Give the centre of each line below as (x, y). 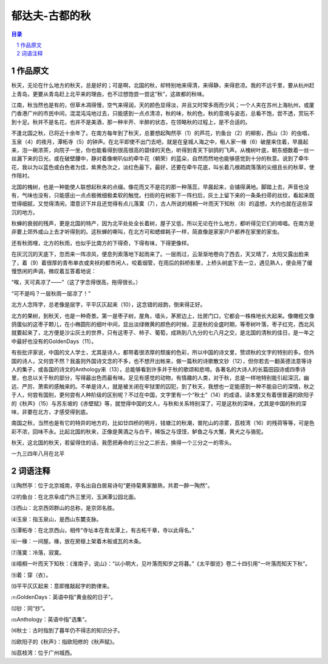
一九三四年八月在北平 (38, 454)
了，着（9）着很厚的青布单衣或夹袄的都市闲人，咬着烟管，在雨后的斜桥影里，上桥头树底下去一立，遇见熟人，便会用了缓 (162, 263)
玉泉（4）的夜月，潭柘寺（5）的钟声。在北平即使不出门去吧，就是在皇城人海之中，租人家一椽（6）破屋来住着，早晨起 (160, 141)
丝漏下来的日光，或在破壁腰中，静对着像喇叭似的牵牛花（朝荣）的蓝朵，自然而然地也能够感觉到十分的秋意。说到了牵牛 (160, 158)
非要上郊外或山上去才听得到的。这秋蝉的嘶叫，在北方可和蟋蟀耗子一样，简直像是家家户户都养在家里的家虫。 (147, 232)
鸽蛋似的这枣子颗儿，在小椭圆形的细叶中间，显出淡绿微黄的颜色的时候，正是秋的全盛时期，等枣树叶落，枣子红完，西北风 (163, 324)
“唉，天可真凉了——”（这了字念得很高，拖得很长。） (76, 282)
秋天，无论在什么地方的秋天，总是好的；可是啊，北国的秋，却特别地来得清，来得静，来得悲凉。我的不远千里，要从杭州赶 (163, 86)
